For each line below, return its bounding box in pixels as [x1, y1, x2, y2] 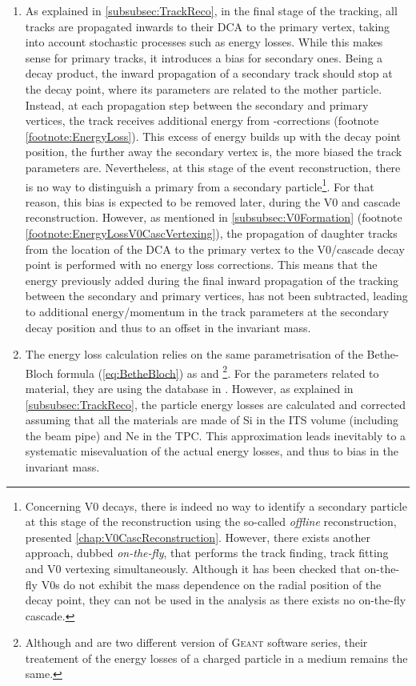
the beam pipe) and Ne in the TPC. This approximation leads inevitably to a [25, 427, 406, 443]
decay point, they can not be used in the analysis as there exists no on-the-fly [25, 592, 406, 608]
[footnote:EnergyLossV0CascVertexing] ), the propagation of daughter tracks [25, 224, 398, 241]
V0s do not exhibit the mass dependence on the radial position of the [41, 576, 382, 592]
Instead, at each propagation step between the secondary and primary [25, 96, 369, 113]
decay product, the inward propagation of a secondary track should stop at [25, 65, 393, 82]
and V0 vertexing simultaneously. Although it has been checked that [25, 560, 361, 576]
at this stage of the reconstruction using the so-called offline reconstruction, [25, 513, 397, 530]
